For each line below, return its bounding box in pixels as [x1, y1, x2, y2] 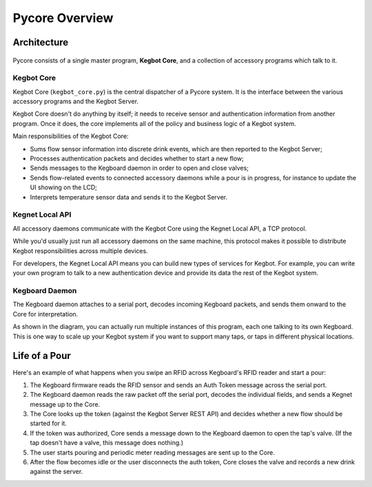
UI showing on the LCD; [30, 183, 98, 192]
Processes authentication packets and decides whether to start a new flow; [30, 155, 245, 163]
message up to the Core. [30, 400, 101, 409]
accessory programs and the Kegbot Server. [12, 97, 139, 106]
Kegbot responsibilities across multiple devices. [12, 246, 148, 255]
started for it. [30, 420, 67, 428]
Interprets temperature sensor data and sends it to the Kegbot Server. [30, 193, 228, 201]
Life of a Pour [12, 350, 72, 362]
